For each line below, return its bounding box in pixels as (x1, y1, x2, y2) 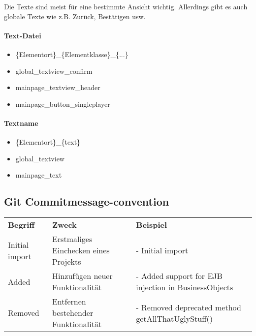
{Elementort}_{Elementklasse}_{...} (15, 49, 128, 59)
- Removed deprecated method (136, 301, 241, 313)
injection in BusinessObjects (136, 281, 233, 293)
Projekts (52, 256, 81, 268)
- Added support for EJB (136, 270, 223, 282)
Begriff (8, 219, 35, 231)
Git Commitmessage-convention (4, 194, 169, 209)
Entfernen (52, 296, 86, 307)
